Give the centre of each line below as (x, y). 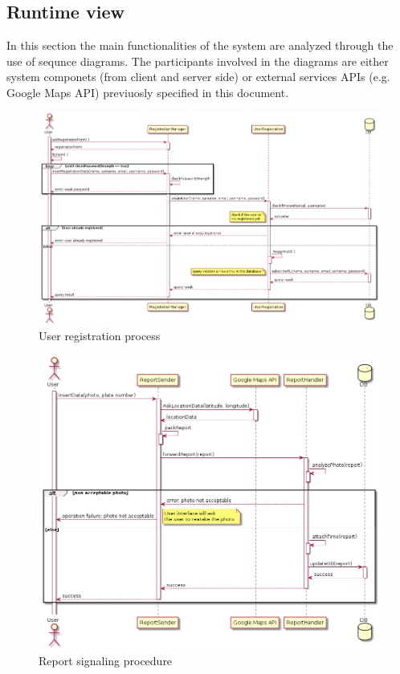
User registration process (100, 336)
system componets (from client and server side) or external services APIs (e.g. (198, 77)
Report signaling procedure (106, 660)
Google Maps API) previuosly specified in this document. (148, 92)
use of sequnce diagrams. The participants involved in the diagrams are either (198, 61)
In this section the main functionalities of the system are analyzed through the (200, 45)
